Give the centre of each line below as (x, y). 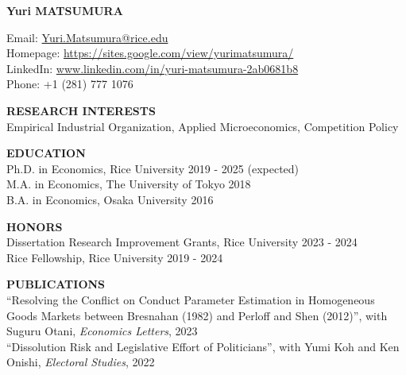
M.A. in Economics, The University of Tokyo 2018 (129, 184)
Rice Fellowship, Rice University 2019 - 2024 (115, 257)
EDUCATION (46, 153)
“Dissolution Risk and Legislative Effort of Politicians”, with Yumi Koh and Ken (203, 346)
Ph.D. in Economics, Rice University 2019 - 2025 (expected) (153, 168)
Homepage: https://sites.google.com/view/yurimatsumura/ (150, 53)
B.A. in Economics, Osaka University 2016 (110, 199)
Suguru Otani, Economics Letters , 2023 (102, 331)
